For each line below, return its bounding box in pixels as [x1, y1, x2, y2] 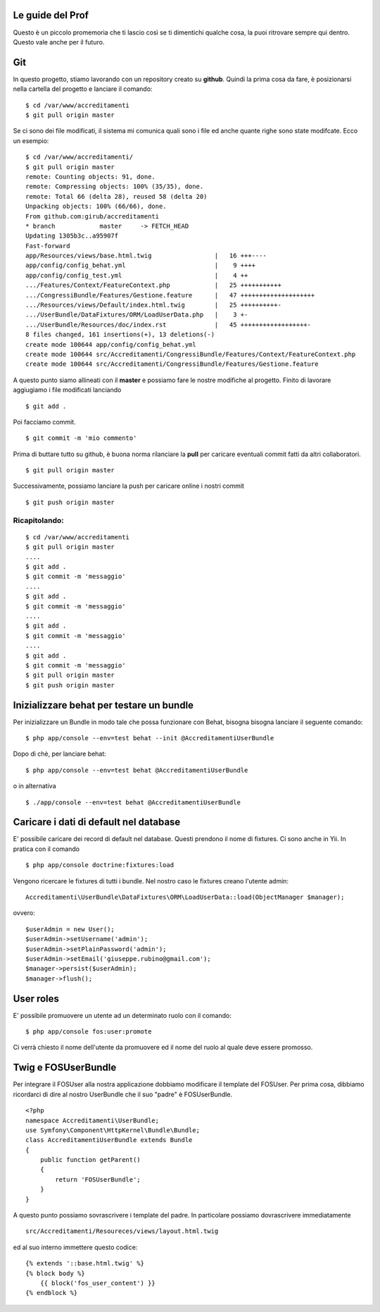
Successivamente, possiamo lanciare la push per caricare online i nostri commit [13, 482, 244, 490]
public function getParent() [39, 1156, 141, 1164]
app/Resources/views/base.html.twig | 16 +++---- [25, 252, 267, 260]
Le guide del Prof [13, 9, 89, 21]
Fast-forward [25, 242, 70, 250]
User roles [13, 993, 60, 1005]
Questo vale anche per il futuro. [13, 37, 105, 46]
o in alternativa [13, 782, 56, 790]
